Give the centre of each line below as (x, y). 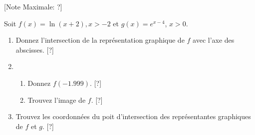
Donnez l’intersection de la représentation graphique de (100, 40)
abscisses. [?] (35, 49)
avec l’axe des (214, 40)
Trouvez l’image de (57, 100)
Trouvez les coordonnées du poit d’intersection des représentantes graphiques (133, 116)
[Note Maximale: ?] (33, 6)
